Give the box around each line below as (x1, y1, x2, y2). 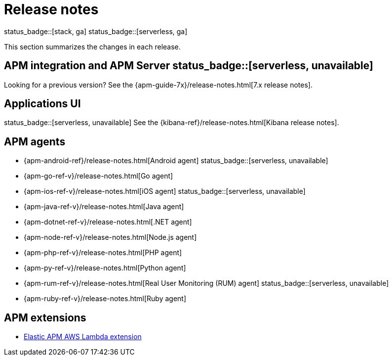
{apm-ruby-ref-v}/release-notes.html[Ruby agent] (24, 294, 187, 303)
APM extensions (4, 311, 86, 324)
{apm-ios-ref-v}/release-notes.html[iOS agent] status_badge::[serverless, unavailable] (24, 187, 306, 196)
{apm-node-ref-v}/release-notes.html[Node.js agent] (24, 233, 197, 242)
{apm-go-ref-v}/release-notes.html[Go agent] (24, 172, 173, 180)
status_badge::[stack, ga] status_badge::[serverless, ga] (4, 27, 188, 36)
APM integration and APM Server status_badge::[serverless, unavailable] (4, 59, 373, 72)
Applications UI (4, 97, 81, 110)
